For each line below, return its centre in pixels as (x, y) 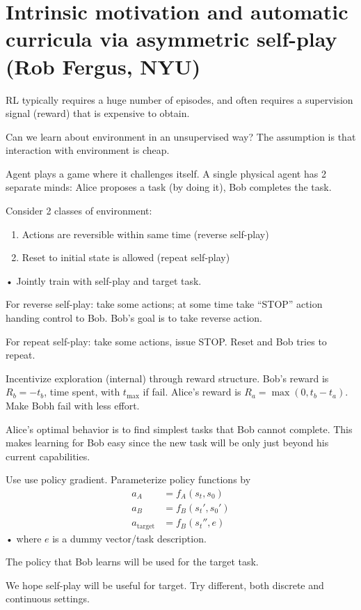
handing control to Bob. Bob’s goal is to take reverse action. (134, 318)
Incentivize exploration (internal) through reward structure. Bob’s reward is (167, 378)
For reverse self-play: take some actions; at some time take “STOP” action (164, 304)
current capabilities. (48, 456)
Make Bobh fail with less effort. (73, 405)
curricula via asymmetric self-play (171, 39)
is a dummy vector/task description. (129, 538)
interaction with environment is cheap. (88, 150)
